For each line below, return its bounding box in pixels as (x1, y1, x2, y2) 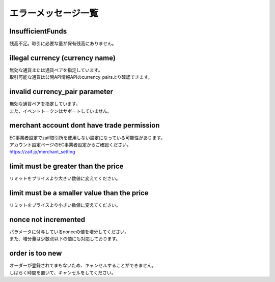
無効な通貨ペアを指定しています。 (9, 101, 81, 107)
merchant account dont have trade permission (9, 121, 160, 130)
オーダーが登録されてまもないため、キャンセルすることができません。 (9, 262, 156, 269)
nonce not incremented (9, 215, 86, 224)
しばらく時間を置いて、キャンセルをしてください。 (9, 269, 117, 275)
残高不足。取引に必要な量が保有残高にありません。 (9, 41, 117, 47)
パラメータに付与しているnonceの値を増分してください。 (9, 229, 129, 235)
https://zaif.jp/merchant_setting (9, 149, 75, 155)
